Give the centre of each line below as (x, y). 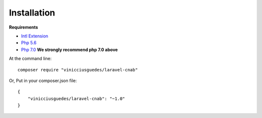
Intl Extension (35, 36)
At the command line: (30, 59)
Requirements (24, 27)
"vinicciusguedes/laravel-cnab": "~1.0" (76, 99)
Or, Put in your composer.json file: (43, 81)
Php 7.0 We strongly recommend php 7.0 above (70, 50)
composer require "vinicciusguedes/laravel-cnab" (78, 70)
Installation (32, 13)
